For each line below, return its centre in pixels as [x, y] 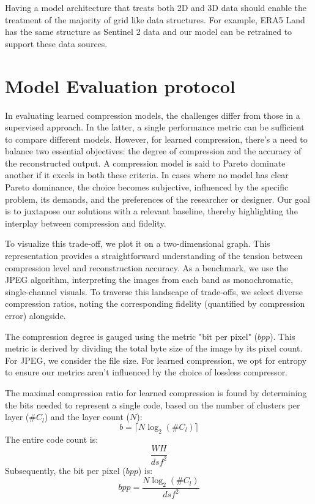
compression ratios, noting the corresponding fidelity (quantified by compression [155, 303]
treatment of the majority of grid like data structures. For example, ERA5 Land [155, 19]
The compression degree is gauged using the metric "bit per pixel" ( [132, 336]
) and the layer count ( [87, 417]
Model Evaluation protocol [120, 85]
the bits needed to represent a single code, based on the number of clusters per [153, 404]
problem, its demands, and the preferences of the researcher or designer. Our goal [157, 199]
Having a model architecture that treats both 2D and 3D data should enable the [156, 7]
